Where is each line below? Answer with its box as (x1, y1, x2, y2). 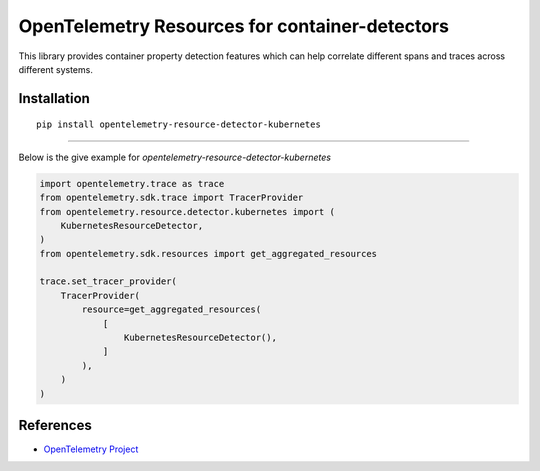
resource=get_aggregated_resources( (81, 304, 262, 315)
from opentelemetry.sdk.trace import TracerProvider (39, 192, 304, 204)
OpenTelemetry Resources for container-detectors (18, 15, 450, 37)
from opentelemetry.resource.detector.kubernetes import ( (39, 206, 335, 217)
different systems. (18, 63, 94, 75)
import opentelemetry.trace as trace (39, 178, 225, 189)
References (18, 416, 92, 434)
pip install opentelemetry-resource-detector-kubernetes (36, 119, 322, 130)
